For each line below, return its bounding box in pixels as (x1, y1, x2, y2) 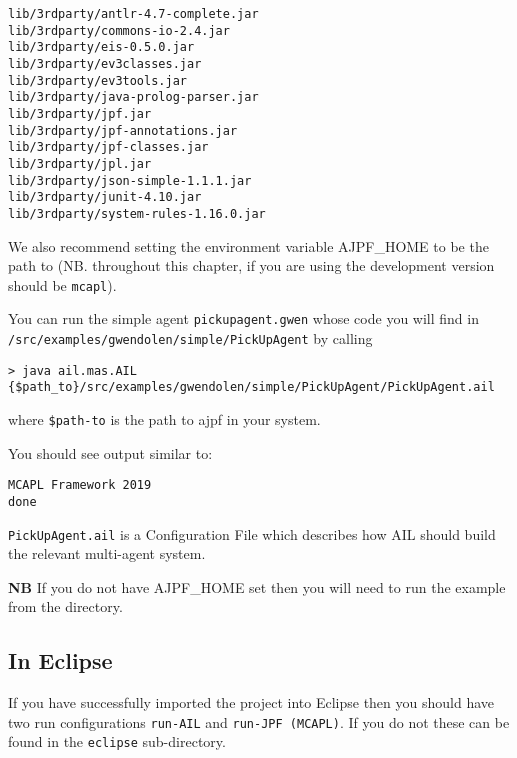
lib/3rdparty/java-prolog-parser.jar (8, 90, 259, 105)
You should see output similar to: (8, 442, 213, 463)
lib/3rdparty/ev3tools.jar (8, 73, 187, 88)
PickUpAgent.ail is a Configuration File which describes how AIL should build (8, 523, 496, 544)
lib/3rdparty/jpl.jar (8, 156, 152, 171)
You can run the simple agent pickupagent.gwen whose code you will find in (8, 308, 479, 329)
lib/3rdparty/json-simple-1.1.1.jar (8, 173, 252, 188)
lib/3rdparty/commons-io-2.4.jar (8, 23, 230, 38)
